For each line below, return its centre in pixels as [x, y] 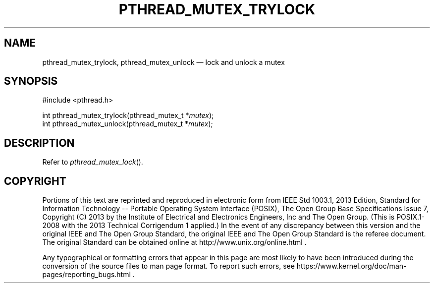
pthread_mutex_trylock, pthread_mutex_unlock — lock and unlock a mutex [163, 62]
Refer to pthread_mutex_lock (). [93, 162]
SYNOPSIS [31, 81]
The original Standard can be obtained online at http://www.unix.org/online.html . [174, 242]
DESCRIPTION [39, 143]
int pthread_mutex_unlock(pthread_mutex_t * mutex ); [128, 124]
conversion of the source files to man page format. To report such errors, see [168, 266]
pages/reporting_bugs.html [86, 275]
